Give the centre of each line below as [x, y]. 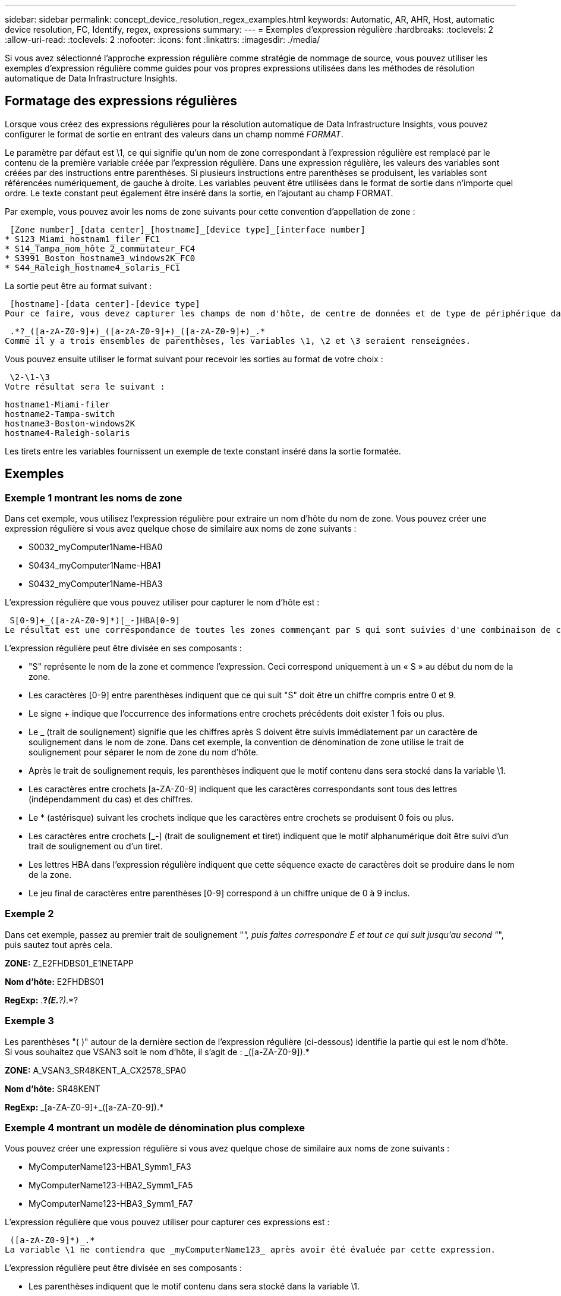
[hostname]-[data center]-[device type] [105, 304]
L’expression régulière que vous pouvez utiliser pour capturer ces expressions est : [167, 1222]
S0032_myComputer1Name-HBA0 [96, 547]
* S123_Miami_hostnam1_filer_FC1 [83, 239]
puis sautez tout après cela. [59, 944]
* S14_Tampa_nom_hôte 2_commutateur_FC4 [100, 248]
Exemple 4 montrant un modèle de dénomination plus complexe [155, 1127]
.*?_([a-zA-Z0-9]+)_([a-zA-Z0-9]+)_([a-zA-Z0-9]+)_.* [138, 331]
